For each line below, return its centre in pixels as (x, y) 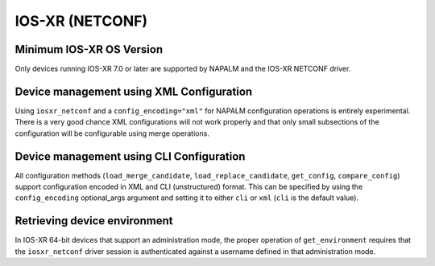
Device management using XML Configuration (134, 91)
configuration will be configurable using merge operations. (112, 133)
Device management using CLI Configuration (130, 156)
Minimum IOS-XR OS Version (89, 49)
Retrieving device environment (94, 221)
